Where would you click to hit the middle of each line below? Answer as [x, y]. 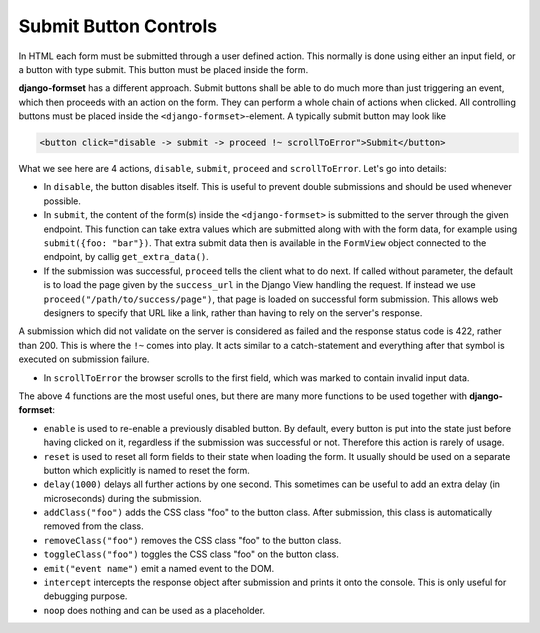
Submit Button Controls [118, 26]
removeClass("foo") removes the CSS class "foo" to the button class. [192, 540]
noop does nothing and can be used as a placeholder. [154, 610]
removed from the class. [93, 526]
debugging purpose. [85, 596]
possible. [62, 201]
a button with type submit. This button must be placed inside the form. [163, 69]
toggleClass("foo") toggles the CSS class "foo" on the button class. [191, 554]
